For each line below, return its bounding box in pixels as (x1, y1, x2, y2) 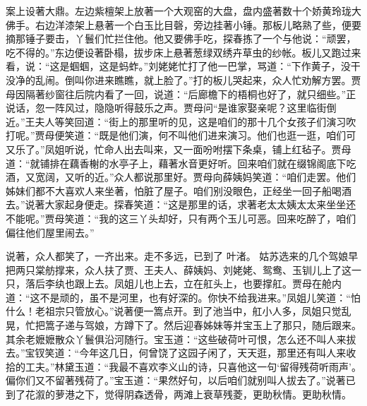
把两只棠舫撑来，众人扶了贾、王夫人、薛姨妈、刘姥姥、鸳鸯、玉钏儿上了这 (6, 262, 351, 277)
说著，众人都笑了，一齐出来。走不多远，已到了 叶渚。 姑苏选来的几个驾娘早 (6, 249, 359, 263)
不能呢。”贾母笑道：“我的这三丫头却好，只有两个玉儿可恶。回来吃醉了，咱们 (6, 210, 356, 225)
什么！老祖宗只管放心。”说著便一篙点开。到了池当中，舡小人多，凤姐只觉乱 (6, 304, 351, 318)
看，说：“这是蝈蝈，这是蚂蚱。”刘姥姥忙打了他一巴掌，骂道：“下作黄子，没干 (6, 59, 361, 73)
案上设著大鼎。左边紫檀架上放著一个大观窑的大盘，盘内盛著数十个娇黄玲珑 (6, 4, 351, 18)
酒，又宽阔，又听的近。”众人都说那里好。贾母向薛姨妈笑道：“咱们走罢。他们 (6, 169, 356, 184)
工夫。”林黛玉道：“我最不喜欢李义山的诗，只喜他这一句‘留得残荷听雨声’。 (25, 359, 361, 374)
